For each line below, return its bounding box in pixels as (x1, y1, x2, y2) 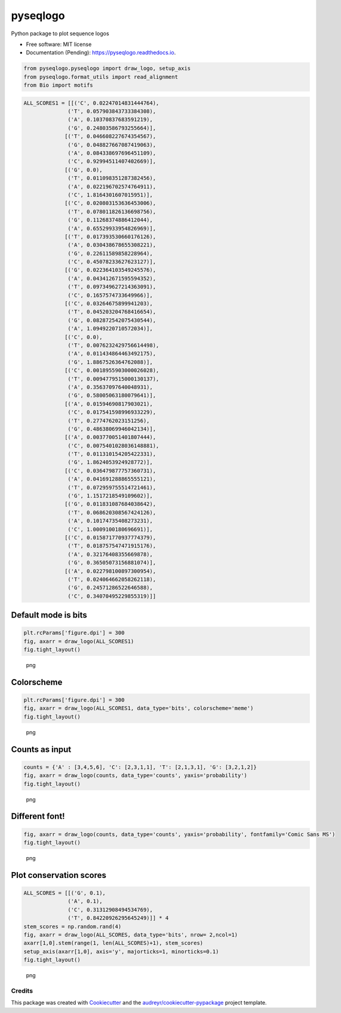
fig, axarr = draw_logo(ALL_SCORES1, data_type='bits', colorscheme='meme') (23, 705, 254, 712)
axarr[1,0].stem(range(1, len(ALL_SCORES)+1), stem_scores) (23, 940, 204, 947)
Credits (11, 986, 33, 994)
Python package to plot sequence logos (11, 30, 110, 37)
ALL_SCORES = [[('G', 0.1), (23, 889, 106, 896)
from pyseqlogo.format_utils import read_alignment (23, 73, 179, 80)
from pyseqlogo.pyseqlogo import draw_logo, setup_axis (23, 65, 191, 72)
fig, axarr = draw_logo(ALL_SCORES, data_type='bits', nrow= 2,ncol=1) (23, 931, 238, 938)
